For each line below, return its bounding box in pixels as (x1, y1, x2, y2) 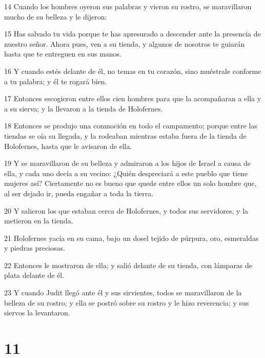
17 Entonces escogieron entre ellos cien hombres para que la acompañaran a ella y (4, 93, 261, 104)
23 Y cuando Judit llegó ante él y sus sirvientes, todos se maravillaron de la (4, 287, 242, 298)
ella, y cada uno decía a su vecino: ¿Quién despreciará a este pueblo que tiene (4, 167, 248, 178)
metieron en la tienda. (4, 215, 73, 226)
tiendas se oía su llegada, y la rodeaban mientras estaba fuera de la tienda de (4, 130, 247, 141)
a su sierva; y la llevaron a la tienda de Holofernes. (4, 103, 163, 114)
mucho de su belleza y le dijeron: (4, 11, 107, 22)
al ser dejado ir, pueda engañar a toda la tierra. (4, 187, 154, 198)
